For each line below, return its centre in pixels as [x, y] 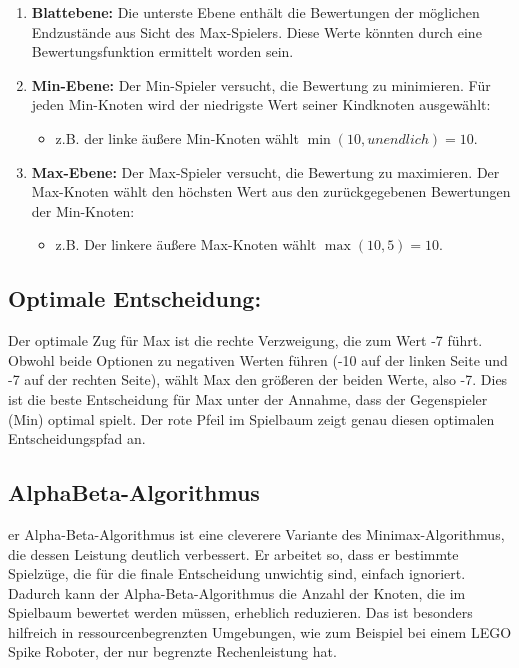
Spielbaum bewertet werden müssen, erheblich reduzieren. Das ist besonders [240, 612]
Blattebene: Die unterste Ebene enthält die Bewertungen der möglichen [255, 12]
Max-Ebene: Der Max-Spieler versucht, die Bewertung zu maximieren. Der [265, 171]
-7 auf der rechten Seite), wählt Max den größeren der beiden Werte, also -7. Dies [258, 379]
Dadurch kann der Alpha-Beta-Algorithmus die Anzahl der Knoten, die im [237, 592]
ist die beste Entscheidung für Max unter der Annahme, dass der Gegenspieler [248, 398]
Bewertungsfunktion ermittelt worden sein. [162, 51]
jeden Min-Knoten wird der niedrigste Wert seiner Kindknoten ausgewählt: [261, 104]
